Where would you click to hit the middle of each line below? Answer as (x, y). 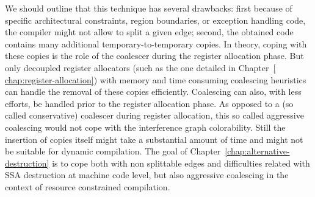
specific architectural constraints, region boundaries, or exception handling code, (155, 20)
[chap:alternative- (257, 151)
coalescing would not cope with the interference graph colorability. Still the (145, 127)
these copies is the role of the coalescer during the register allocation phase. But (154, 56)
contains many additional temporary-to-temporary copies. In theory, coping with (156, 43)
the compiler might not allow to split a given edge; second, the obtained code (149, 32)
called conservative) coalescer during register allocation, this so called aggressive (154, 115)
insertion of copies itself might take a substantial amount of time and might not (154, 139)
